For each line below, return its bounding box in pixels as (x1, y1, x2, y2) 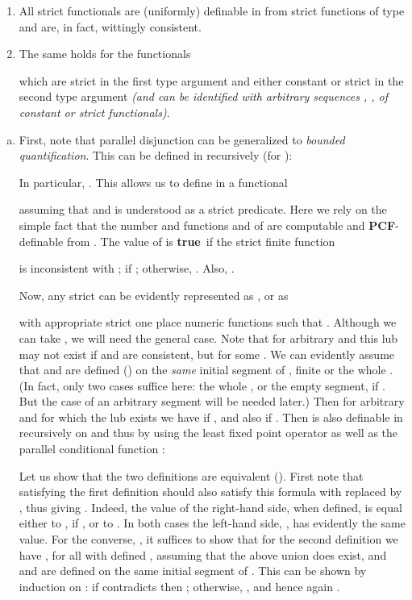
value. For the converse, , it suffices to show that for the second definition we (19, 531, 398, 548)
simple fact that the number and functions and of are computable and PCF (19, 216, 396, 233)
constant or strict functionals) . (19, 103, 170, 120)
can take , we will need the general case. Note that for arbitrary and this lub (19, 329, 398, 346)
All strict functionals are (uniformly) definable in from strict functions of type (19, 2, 405, 19)
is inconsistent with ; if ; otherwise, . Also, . (19, 260, 235, 277)
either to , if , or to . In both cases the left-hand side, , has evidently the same (19, 515, 406, 531)
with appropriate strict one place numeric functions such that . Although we (19, 314, 397, 331)
